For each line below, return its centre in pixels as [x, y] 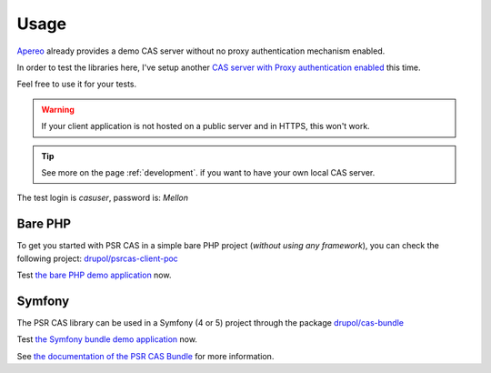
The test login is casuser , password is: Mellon [103, 198]
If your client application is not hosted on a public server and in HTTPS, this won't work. [205, 126]
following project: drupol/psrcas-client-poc [98, 258]
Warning [58, 109]
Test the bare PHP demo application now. [94, 275]
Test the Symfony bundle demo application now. [107, 339]
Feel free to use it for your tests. [77, 84]
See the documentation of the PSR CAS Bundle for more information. [145, 356]
